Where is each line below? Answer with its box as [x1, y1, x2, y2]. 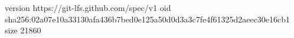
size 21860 [5, 24, 41, 36]
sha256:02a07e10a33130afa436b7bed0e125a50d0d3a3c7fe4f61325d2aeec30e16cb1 [5, 13, 290, 25]
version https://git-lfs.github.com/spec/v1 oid [5, 2, 171, 13]
